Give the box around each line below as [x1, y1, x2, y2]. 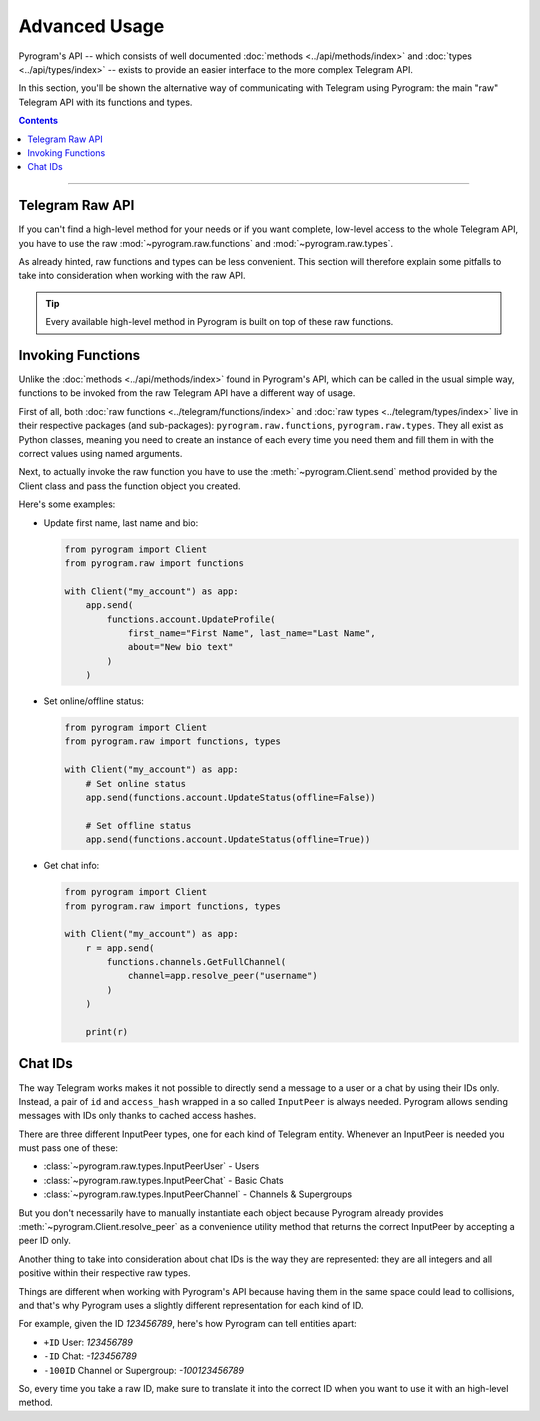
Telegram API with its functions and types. [18, 96, 193, 108]
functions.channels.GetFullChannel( [106, 956, 287, 968]
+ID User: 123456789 [43, 1336, 134, 1348]
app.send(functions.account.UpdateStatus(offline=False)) [85, 791, 376, 803]
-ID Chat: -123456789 [43, 1350, 137, 1362]
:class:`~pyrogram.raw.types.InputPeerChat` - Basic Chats [43, 1174, 284, 1186]
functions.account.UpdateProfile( [106, 613, 276, 625]
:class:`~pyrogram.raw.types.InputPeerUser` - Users [43, 1160, 260, 1172]
